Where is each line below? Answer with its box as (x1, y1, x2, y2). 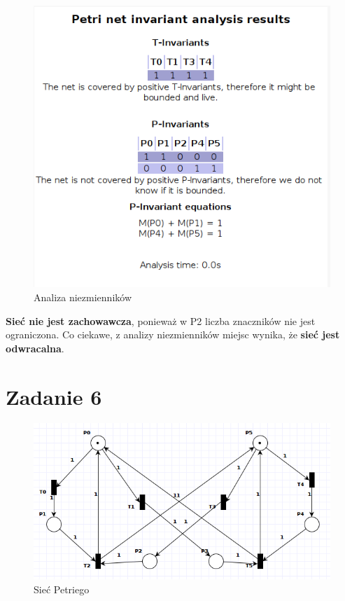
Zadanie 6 (6, 382, 102, 410)
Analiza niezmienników (34, 289, 132, 304)
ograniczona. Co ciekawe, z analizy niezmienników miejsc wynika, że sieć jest (6, 327, 340, 342)
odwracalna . (6, 340, 64, 355)
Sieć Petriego (34, 581, 90, 596)
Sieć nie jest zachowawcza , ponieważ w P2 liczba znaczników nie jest (6, 313, 316, 328)
